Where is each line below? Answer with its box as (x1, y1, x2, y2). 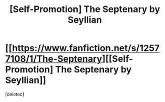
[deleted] (5, 91, 24, 97)
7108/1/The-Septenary (5, 53, 102, 65)
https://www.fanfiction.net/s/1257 (12, 43, 160, 54)
